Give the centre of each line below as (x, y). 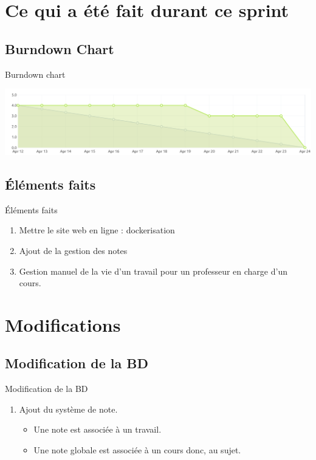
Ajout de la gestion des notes (73, 250)
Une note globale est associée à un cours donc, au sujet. (137, 450)
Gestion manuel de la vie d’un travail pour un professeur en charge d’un (153, 271)
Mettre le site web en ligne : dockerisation (97, 230)
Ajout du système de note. (68, 409)
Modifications (63, 324)
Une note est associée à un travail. (98, 429)
